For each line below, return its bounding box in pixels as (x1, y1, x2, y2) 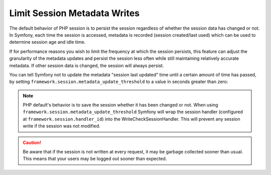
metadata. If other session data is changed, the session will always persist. (9, 62, 164, 68)
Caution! (23, 139, 42, 145)
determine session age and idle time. (9, 39, 86, 45)
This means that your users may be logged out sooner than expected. (23, 156, 167, 162)
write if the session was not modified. (23, 123, 100, 129)
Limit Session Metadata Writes (9, 8, 140, 19)
